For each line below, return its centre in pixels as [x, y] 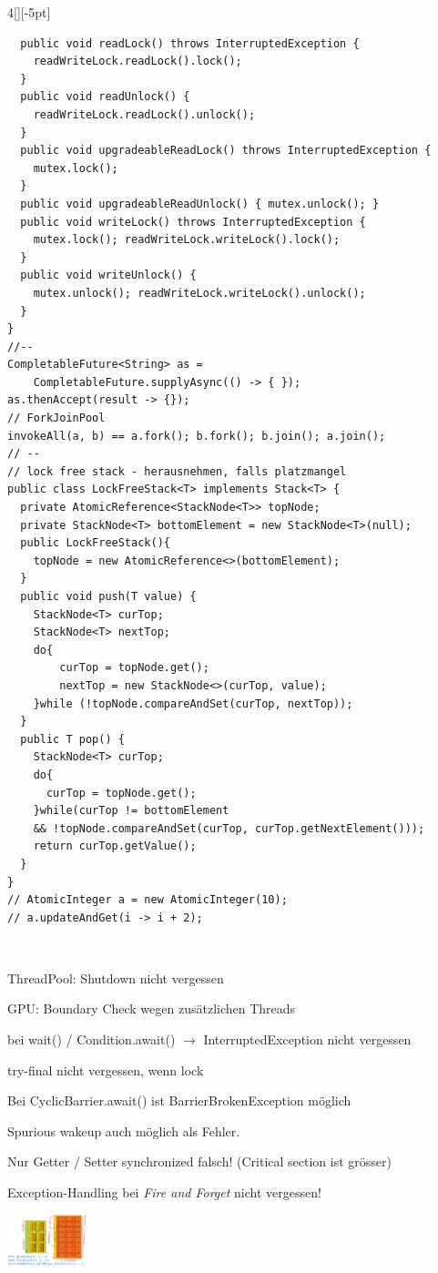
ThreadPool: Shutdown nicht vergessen [116, 978]
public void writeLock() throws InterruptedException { [193, 222]
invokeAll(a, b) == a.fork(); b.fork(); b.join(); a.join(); [197, 436]
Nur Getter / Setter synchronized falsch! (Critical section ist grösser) [199, 1161]
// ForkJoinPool [56, 418]
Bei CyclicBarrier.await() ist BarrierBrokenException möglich [179, 1100]
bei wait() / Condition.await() [92, 1039]
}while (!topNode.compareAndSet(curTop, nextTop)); [193, 703]
